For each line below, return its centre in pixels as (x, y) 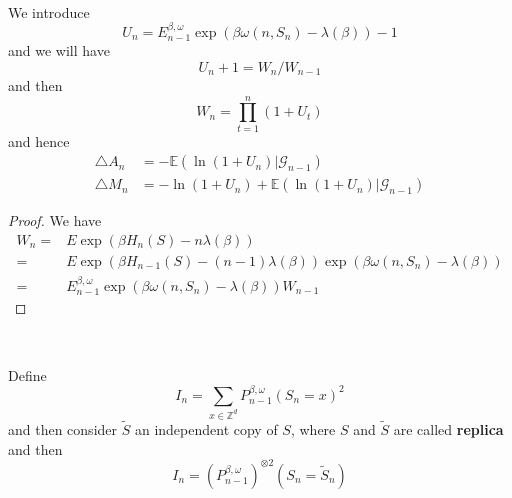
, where (313, 429)
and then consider (63, 429)
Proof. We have (55, 220)
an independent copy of (206, 429)
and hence (39, 140)
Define (27, 374)
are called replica (448, 429)
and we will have (59, 50)
